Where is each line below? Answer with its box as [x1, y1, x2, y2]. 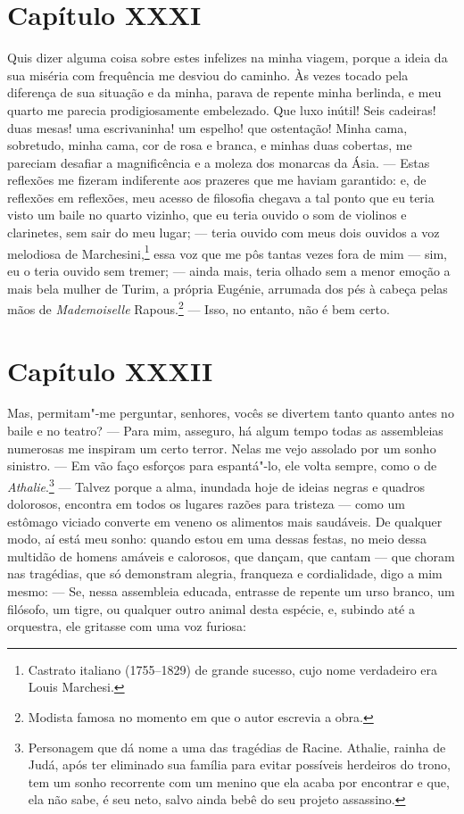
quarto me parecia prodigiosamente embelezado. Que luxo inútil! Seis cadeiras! [7, 100, 436, 119]
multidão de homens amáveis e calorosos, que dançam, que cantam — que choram [7, 546, 455, 565]
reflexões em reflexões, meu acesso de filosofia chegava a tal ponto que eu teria [7, 187, 435, 206]
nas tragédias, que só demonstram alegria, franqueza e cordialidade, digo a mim [7, 564, 443, 583]
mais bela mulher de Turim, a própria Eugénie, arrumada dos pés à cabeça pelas [7, 278, 448, 297]
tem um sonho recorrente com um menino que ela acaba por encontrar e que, [28, 772, 450, 791]
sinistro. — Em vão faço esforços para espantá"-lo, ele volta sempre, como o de [7, 456, 437, 475]
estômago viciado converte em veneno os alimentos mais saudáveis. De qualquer [7, 511, 443, 530]
